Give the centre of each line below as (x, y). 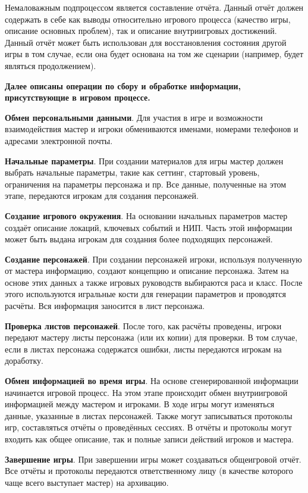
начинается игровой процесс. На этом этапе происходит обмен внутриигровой (146, 392)
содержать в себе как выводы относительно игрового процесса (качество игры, (148, 19)
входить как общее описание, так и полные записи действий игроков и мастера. (149, 439)
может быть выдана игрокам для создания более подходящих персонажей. (139, 239)
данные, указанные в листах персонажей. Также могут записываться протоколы (149, 415)
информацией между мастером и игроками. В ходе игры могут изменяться (140, 404)
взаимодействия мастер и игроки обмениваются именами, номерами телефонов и (152, 129)
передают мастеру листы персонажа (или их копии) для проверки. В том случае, (151, 337)
